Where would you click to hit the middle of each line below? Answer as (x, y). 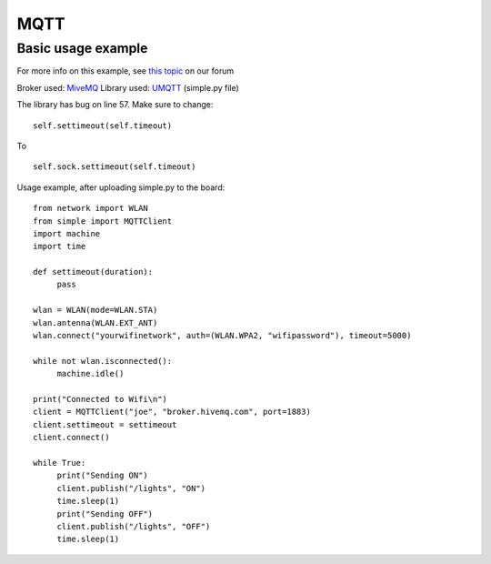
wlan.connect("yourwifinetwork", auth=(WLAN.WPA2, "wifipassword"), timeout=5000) (222, 336)
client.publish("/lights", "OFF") (134, 526)
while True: (60, 463)
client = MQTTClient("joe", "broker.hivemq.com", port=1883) (172, 412)
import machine (67, 233)
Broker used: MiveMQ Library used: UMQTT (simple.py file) (128, 87)
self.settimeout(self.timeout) (103, 126)
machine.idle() (90, 374)
